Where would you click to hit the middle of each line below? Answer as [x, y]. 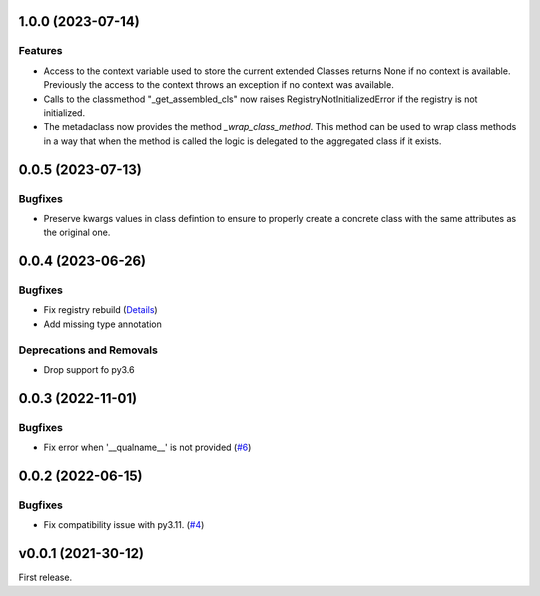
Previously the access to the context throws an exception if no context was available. [218, 85]
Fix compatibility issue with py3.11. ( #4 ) [124, 525]
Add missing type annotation [102, 324]
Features [40, 51]
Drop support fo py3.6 [89, 369]
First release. [45, 577]
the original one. [77, 232]
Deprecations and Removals [88, 350]
